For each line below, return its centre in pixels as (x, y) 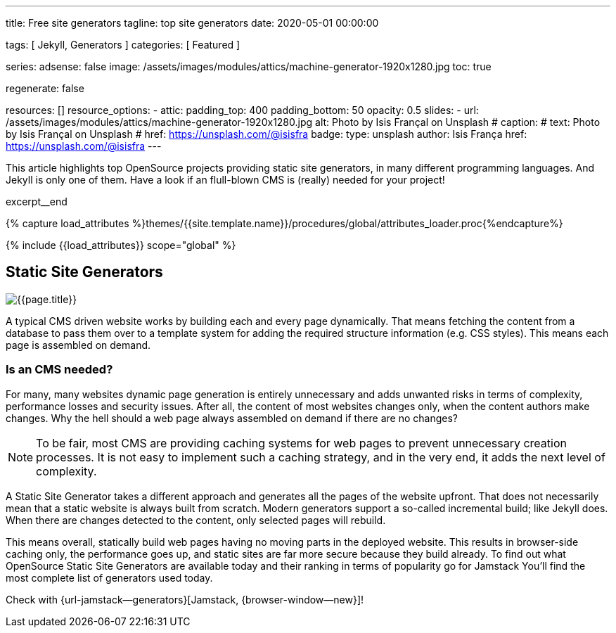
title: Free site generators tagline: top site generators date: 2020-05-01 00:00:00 (192, 23)
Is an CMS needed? (59, 370)
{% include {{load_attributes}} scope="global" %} (121, 245)
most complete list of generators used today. (109, 577)
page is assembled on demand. (78, 345)
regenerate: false (45, 88)
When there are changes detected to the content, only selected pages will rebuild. (196, 520)
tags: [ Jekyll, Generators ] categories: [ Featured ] (123, 45)
